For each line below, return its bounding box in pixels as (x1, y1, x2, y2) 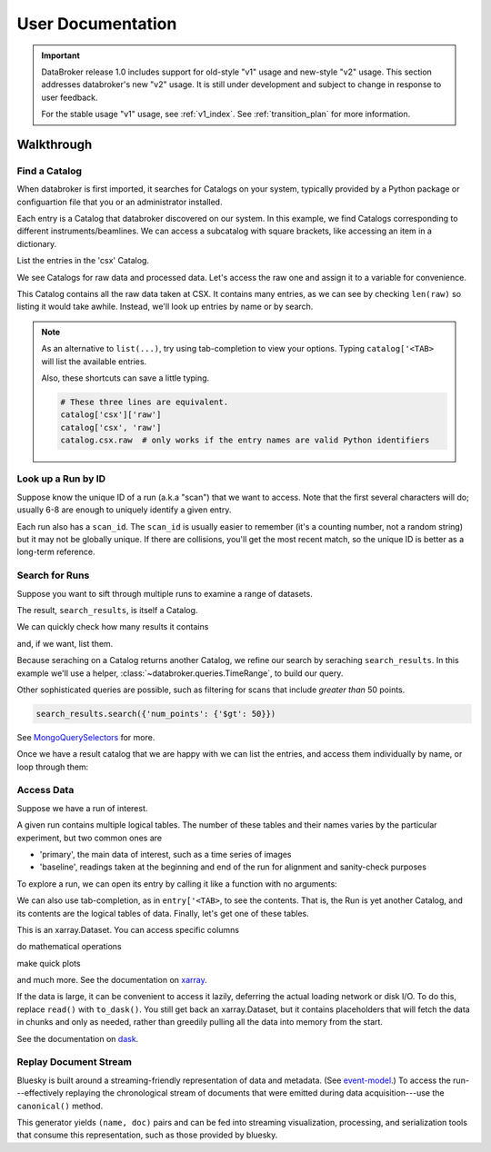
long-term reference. (16, 546, 95, 558)
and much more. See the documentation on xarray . (16, 975, 208, 986)
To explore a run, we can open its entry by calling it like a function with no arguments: (16, 878, 338, 889)
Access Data (16, 784, 75, 797)
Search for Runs (16, 569, 90, 581)
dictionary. (16, 238, 57, 249)
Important (41, 50, 81, 61)
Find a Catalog (16, 164, 82, 177)
